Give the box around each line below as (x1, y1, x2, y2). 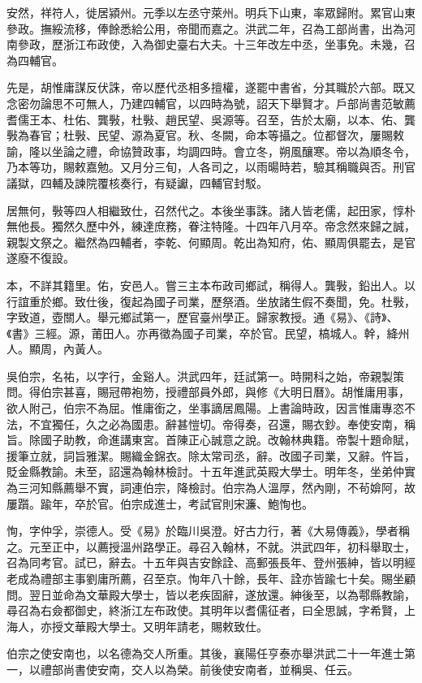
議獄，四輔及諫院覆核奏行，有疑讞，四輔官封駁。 (6, 174, 268, 191)
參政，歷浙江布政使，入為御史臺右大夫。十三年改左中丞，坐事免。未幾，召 (17, 36, 416, 53)
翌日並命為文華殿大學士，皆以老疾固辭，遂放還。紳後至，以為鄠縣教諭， (28, 586, 416, 603)
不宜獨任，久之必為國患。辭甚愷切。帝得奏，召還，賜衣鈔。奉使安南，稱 (28, 415, 416, 432)
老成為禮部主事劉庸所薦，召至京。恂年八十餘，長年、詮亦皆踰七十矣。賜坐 (6, 570, 404, 586)
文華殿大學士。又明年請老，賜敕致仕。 (62, 617, 268, 634)
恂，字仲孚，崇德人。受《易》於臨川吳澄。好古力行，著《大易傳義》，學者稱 (6, 522, 410, 539)
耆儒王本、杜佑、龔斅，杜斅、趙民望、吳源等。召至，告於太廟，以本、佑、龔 (6, 110, 416, 128)
